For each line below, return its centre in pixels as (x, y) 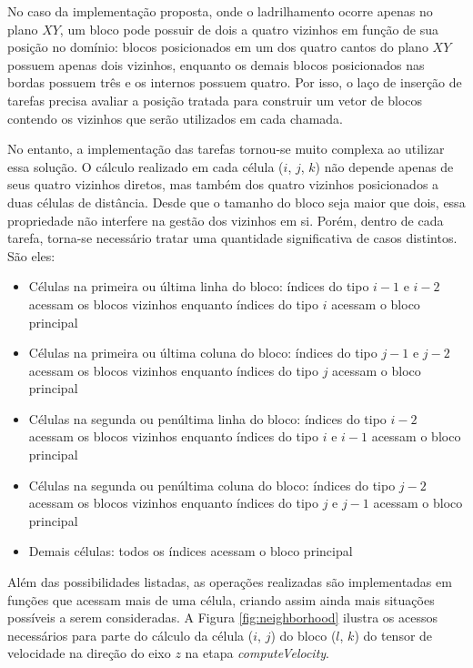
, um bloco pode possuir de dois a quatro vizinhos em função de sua (249, 29)
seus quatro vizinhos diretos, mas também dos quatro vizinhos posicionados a (223, 184)
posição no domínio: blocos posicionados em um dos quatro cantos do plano (218, 47)
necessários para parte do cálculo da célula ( (131, 635)
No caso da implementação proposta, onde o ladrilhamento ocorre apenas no (220, 11)
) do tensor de (393, 635)
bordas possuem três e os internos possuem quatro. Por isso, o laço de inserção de (235, 82)
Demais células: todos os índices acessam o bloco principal (191, 551)
